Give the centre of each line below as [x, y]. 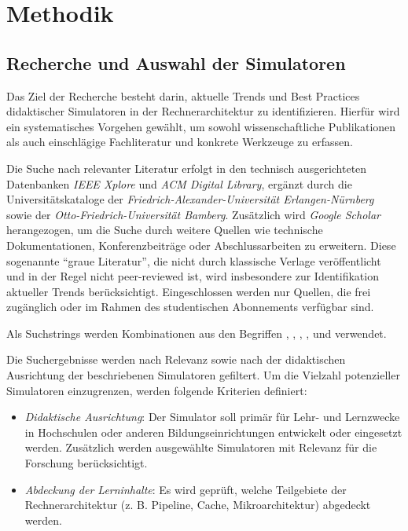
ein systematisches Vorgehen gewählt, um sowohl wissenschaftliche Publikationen [201, 126]
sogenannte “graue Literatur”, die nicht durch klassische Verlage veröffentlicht [194, 260]
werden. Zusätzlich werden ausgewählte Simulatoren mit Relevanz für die [201, 447]
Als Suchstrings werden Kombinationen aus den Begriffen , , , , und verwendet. [197, 333]
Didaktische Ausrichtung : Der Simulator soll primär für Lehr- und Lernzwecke [212, 417]
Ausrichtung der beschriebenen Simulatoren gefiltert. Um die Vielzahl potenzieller [203, 375]
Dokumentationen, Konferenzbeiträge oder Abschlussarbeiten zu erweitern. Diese [201, 245]
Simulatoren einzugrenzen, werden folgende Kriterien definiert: [157, 390]
